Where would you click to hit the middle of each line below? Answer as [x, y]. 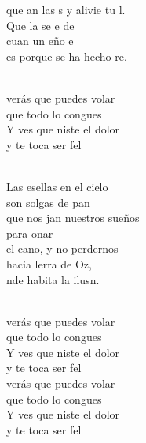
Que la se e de [40, 25]
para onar [30, 233]
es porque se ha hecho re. [67, 56]
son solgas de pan [48, 202]
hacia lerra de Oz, [49, 263]
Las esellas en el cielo [57, 186]
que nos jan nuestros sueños [73, 218]
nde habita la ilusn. [53, 279]
